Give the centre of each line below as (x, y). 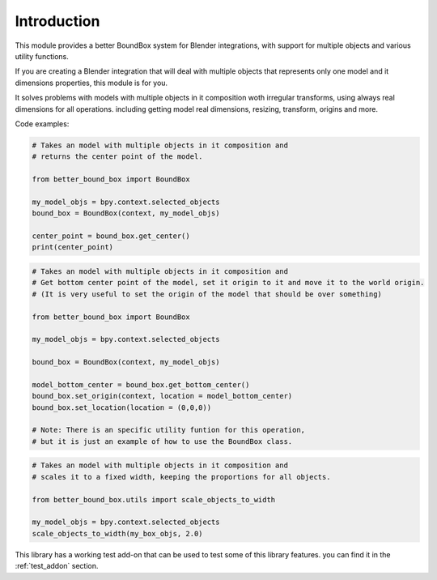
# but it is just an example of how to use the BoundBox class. (162, 441)
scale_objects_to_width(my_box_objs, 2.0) (117, 533)
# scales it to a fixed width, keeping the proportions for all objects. (181, 477)
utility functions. (42, 56)
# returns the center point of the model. (117, 157)
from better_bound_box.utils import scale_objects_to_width (154, 499)
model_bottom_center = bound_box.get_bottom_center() (141, 384)
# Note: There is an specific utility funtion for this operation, (169, 430)
